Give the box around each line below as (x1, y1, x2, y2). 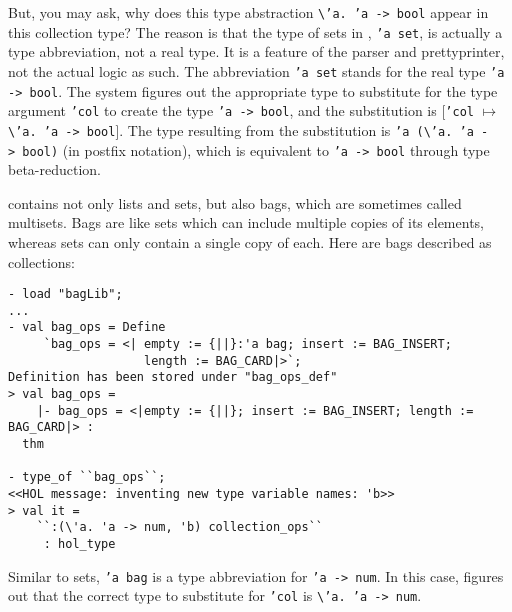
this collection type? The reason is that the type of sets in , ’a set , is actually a (8, 21, 503, 42)
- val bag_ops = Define (8, 320, 166, 335)
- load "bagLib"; (8, 287, 123, 302)
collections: (8, 251, 75, 272)
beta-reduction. (8, 159, 102, 180)
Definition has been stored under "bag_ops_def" (8, 370, 338, 385)
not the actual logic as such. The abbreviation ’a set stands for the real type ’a (8, 60, 505, 81)
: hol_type (43, 537, 116, 551)
